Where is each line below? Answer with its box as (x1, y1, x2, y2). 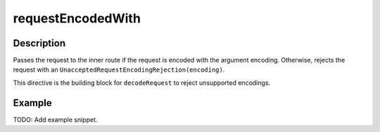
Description (13, 37, 66, 49)
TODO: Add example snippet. (13, 115, 98, 124)
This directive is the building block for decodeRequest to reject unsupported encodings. (13, 78, 271, 87)
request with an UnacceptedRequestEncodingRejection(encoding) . (13, 65, 225, 74)
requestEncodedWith (13, 11, 141, 26)
